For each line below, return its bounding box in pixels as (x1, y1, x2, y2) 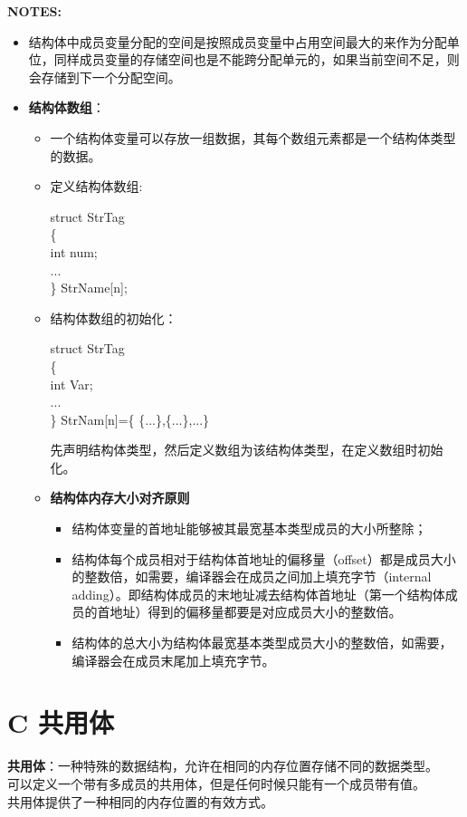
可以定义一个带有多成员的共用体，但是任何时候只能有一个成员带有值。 (7, 774, 425, 793)
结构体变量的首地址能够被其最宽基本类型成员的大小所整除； (71, 519, 427, 538)
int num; (50, 242, 98, 261)
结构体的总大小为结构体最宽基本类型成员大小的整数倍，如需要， (71, 633, 453, 652)
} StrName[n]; (50, 278, 128, 297)
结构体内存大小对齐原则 (50, 488, 190, 507)
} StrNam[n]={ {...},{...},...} (50, 409, 210, 428)
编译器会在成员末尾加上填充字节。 (71, 650, 275, 669)
